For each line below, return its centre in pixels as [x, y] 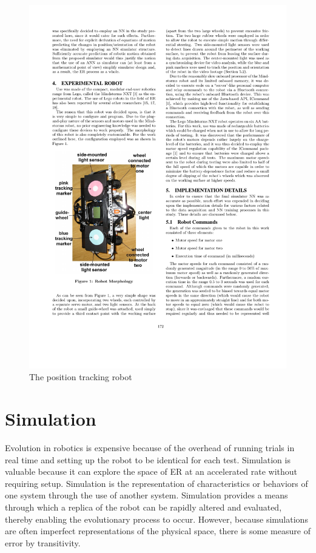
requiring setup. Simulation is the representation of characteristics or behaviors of [156, 483]
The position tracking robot [81, 377]
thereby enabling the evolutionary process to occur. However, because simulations [156, 519]
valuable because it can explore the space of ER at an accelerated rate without [151, 471]
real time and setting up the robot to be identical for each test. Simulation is [148, 459]
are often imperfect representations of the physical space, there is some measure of [158, 531]
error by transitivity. [43, 542]
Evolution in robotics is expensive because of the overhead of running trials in [150, 447]
